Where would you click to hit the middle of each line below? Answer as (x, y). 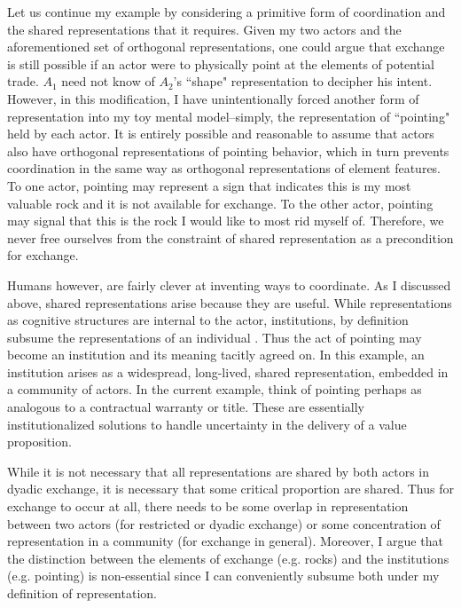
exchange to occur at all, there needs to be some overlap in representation (208, 506)
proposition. (39, 442)
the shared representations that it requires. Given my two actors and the (204, 29)
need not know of (108, 81)
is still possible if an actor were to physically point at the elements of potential (221, 63)
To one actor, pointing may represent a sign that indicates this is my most (209, 185)
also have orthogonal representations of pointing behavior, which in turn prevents (228, 150)
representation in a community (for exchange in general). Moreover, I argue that (225, 541)
